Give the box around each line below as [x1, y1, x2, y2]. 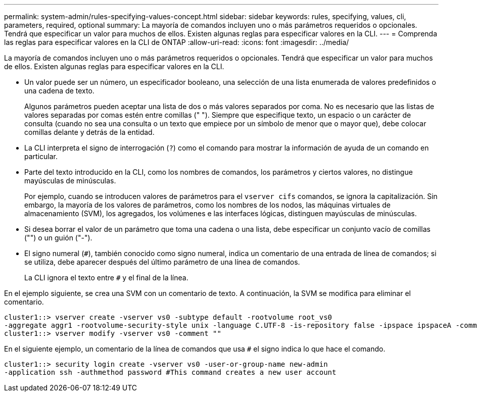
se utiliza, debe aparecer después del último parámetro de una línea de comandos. [24, 258, 300, 266]
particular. [24, 152, 58, 161]
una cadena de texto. [24, 86, 94, 95]
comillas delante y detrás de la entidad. [24, 128, 155, 136]
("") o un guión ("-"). [24, 233, 92, 242]
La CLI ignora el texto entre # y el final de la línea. [24, 273, 188, 282]
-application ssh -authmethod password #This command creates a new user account [4, 368, 337, 376]
